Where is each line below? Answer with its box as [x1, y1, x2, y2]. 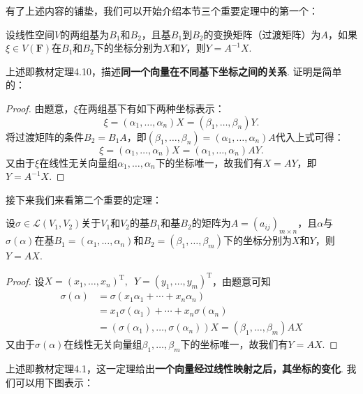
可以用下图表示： [15, 374, 94, 389]
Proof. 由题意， [6, 100, 74, 115]
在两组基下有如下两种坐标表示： [77, 100, 225, 115]
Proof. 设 [6, 273, 45, 288]
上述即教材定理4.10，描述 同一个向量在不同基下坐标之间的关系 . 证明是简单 [6, 63, 342, 78]
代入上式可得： [275, 129, 344, 144]
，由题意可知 [212, 273, 272, 288]
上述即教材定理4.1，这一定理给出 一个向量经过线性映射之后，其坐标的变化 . [6, 361, 343, 376]
